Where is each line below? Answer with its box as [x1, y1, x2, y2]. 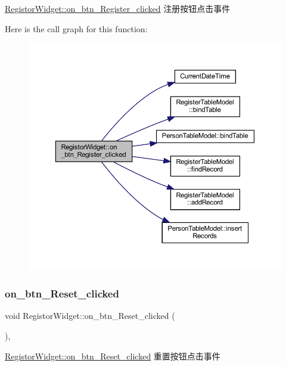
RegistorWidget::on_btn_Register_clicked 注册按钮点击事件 [5, 2, 231, 14]
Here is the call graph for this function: [5, 22, 148, 35]
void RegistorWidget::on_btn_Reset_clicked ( [5, 309, 175, 322]
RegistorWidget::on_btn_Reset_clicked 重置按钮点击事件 [5, 349, 220, 362]
